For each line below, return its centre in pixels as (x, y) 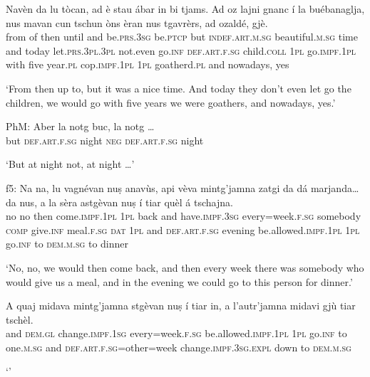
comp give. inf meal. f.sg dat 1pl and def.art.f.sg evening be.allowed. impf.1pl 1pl (183, 229)
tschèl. (20, 319)
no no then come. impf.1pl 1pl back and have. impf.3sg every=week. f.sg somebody (184, 216)
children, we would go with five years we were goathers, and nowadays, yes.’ (171, 102)
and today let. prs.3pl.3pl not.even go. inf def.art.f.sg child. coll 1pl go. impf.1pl (181, 50)
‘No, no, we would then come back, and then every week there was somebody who (185, 267)
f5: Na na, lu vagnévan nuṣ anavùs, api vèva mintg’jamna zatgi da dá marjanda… (183, 187)
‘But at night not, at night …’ (70, 164)
